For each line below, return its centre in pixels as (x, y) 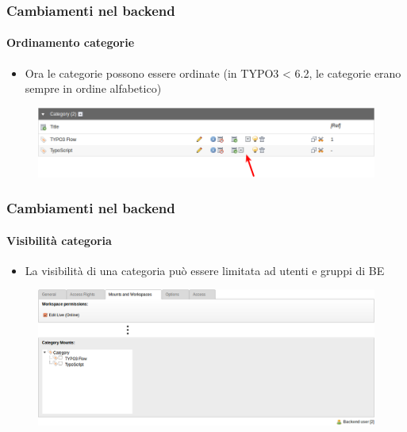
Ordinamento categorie (71, 42)
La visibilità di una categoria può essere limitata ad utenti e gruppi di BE (205, 270)
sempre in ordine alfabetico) (93, 88)
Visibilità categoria (59, 240)
